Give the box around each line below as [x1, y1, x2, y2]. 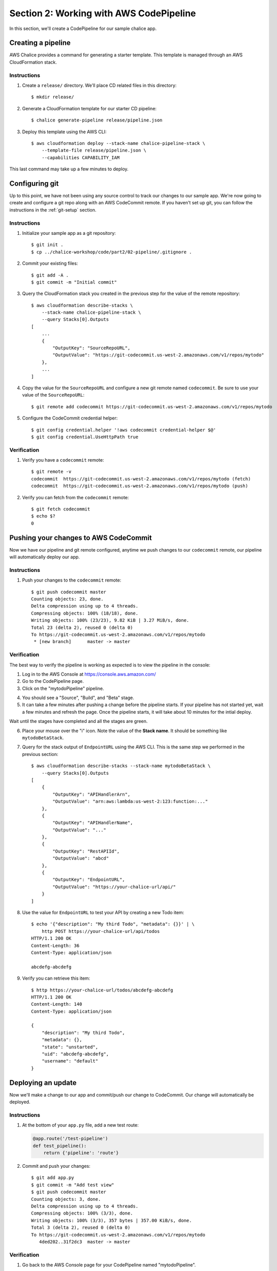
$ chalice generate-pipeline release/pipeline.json [31, 117, 163, 123]
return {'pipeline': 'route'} [43, 1150, 119, 1156]
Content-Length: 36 [31, 943, 80, 948]
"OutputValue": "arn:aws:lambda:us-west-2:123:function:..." [52, 799, 208, 804]
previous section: [22, 751, 58, 757]
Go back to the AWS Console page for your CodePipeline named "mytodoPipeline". [22, 1262, 196, 1268]
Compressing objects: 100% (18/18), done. [31, 610, 139, 616]
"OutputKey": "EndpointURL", [52, 877, 126, 883]
